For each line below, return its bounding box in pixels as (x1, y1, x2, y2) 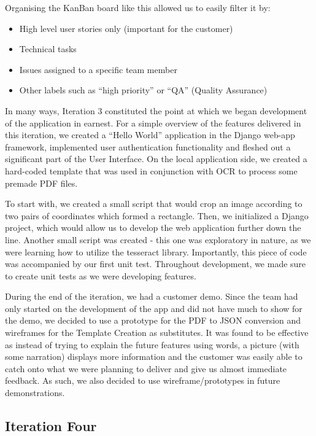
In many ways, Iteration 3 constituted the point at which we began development (5, 104, 307, 117)
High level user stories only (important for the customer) (19, 21, 233, 34)
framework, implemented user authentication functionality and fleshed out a (5, 140, 291, 153)
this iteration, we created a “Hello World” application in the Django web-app (5, 128, 295, 141)
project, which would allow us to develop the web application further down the (5, 221, 301, 234)
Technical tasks (19, 42, 77, 55)
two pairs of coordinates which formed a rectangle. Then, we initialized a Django (5, 209, 309, 222)
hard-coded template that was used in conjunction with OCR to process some (5, 164, 298, 177)
